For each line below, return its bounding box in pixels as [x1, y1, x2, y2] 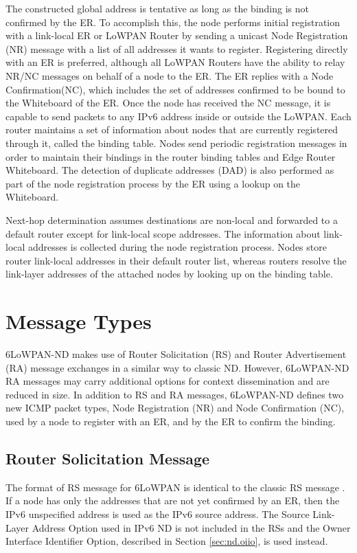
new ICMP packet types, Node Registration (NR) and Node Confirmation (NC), [5, 400, 345, 415]
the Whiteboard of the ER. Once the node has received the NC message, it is [5, 95, 331, 110]
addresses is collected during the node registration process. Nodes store [28, 240, 327, 254]
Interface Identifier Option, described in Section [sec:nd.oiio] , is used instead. [5, 534, 328, 548]
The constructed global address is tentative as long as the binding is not [5, 1, 309, 15]
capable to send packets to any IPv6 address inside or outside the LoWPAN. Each [5, 109, 352, 123]
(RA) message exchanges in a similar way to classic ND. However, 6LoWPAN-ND [5, 360, 349, 374]
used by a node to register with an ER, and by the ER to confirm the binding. [5, 414, 336, 428]
